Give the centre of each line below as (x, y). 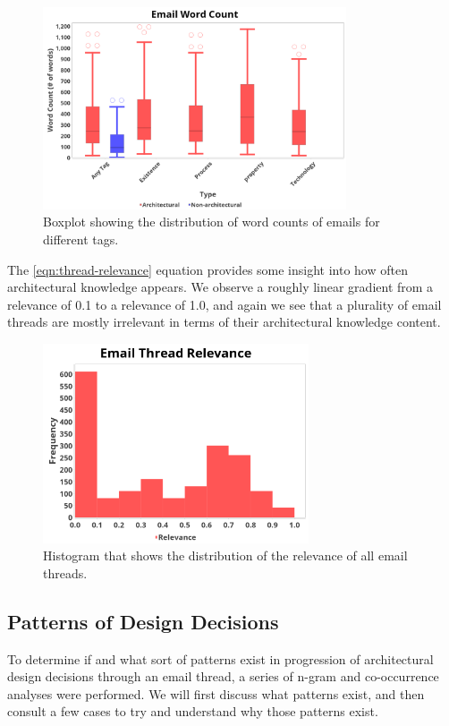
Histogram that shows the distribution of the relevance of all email (225, 555)
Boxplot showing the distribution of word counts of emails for (212, 222)
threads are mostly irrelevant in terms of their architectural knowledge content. (224, 322)
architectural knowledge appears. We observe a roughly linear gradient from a (220, 287)
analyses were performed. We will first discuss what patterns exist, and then (216, 693)
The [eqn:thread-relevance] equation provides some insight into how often (208, 269)
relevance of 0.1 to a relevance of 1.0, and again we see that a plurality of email (224, 304)
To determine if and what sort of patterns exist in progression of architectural (220, 658)
